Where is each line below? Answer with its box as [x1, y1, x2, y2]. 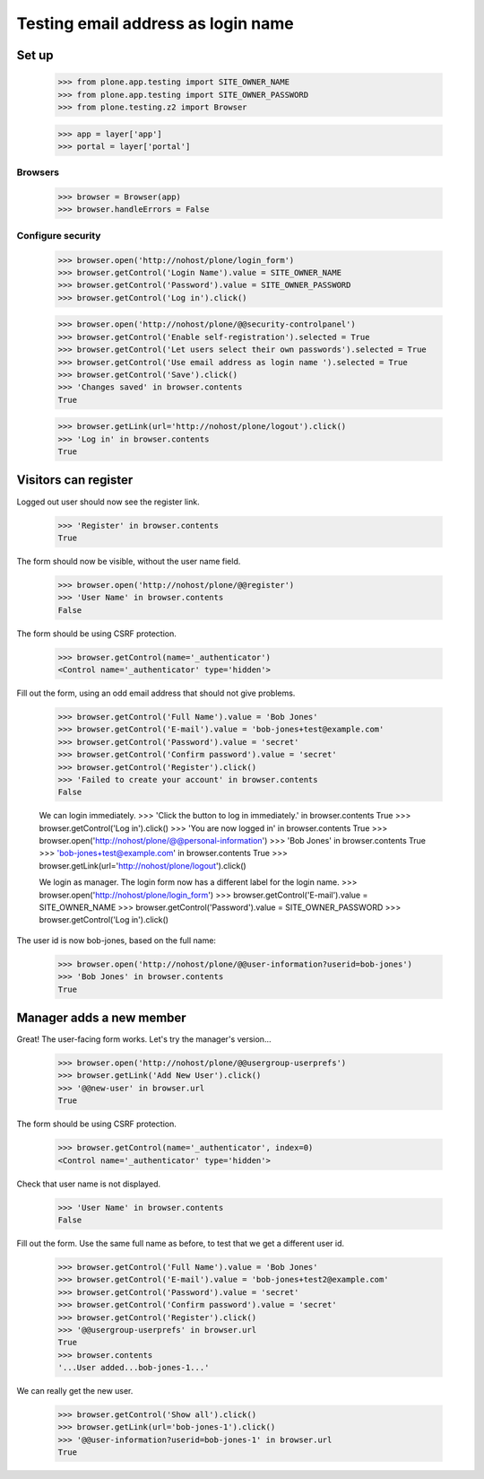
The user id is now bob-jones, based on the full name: [16, 934, 217, 946]
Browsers [16, 166, 60, 179]
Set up [16, 48, 54, 63]
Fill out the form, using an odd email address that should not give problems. [16, 687, 296, 698]
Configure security [16, 229, 101, 241]
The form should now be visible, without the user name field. [16, 556, 241, 566]
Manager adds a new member [16, 1011, 187, 1025]
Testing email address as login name [16, 13, 295, 33]
